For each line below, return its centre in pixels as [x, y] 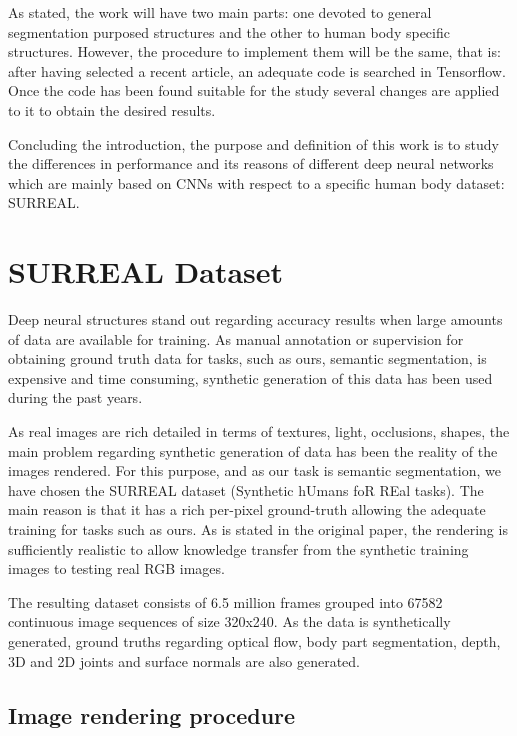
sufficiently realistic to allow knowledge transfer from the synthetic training [238, 548]
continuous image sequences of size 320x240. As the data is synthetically [229, 621]
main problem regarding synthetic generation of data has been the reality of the [253, 450]
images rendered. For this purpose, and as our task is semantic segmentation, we [254, 470]
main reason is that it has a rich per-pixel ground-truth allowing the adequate [247, 509]
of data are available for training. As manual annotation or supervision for [236, 338]
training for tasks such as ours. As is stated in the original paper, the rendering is [258, 529]
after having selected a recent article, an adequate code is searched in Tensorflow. [257, 70]
